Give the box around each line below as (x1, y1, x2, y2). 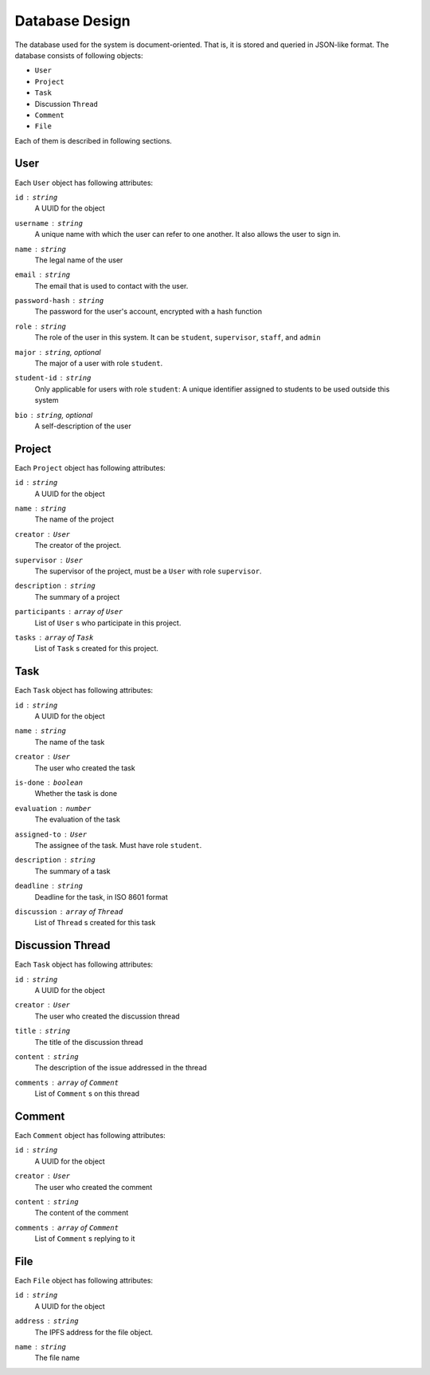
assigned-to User (14, 829, 88, 839)
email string (14, 270, 71, 279)
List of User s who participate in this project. (34, 618, 182, 628)
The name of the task (34, 737, 105, 747)
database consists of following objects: (14, 50, 143, 60)
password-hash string (14, 296, 104, 305)
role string (14, 321, 67, 331)
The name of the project (34, 514, 115, 524)
